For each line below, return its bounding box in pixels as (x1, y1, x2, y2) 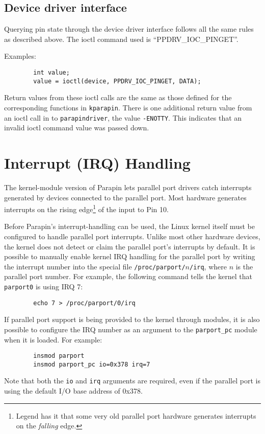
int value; (33, 68, 70, 76)
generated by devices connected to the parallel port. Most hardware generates (4, 192, 247, 202)
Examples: (4, 51, 36, 61)
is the (235, 261, 253, 271)
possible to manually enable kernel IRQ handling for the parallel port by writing (4, 251, 255, 262)
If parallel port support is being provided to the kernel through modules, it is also (4, 314, 260, 325)
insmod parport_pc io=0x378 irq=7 (33, 360, 150, 368)
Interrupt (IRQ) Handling (4, 152, 191, 173)
